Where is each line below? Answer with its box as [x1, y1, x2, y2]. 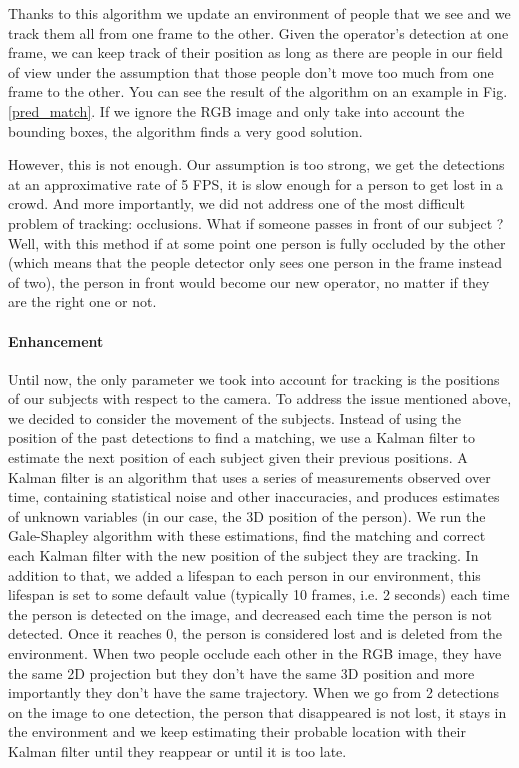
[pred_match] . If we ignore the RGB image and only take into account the [8, 100, 465, 121]
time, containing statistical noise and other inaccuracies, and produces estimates [8, 486, 500, 507]
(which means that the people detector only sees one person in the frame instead [8, 252, 502, 273]
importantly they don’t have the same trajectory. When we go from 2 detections [8, 682, 500, 703]
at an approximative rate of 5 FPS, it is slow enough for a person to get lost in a [8, 173, 504, 194]
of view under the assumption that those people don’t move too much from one [8, 61, 494, 82]
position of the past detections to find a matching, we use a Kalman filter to [8, 427, 476, 448]
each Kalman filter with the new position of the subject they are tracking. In [8, 545, 479, 566]
